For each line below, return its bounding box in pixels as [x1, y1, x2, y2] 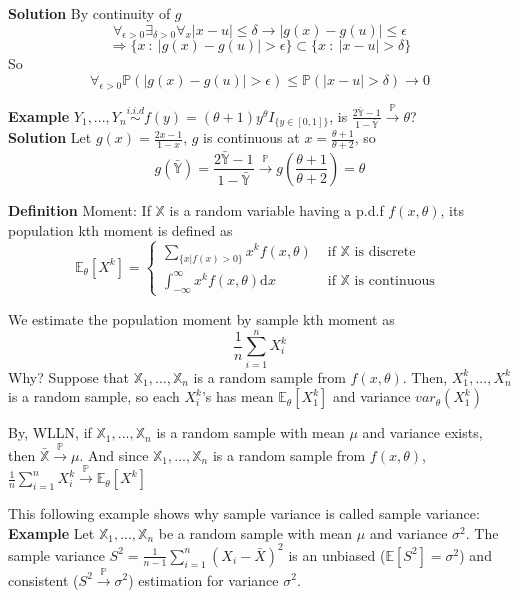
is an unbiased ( [288, 544, 386, 565]
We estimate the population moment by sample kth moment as [8, 308, 395, 329]
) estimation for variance [128, 569, 279, 590]
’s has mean [201, 386, 274, 407]
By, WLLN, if [8, 422, 92, 443]
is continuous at [203, 127, 300, 148]
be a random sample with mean [158, 522, 353, 543]
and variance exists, [362, 422, 483, 443]
